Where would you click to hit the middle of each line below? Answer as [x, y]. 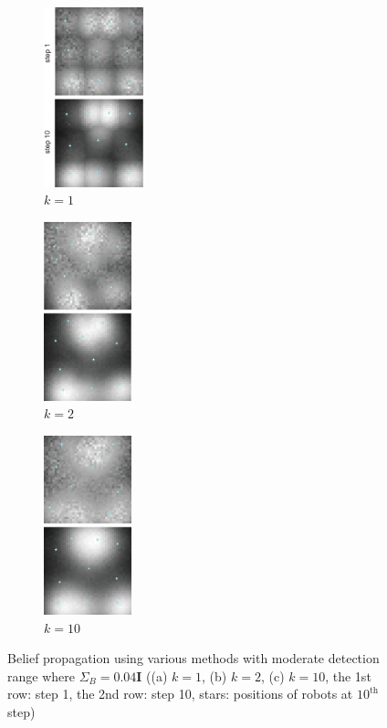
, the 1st [348, 675]
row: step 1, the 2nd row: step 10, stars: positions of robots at [180, 694]
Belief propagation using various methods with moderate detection [193, 658]
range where [41, 675]
